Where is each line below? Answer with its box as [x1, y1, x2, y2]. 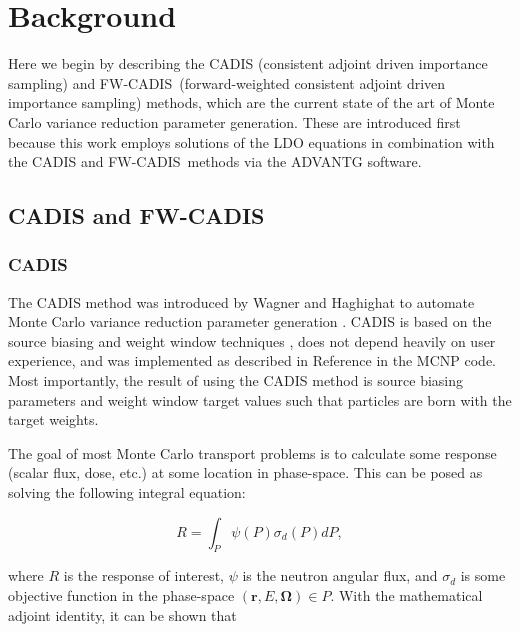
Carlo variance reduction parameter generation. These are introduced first [8, 111, 461, 132]
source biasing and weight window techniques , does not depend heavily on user [8, 330, 496, 351]
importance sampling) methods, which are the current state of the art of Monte [8, 92, 495, 113]
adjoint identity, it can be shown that [8, 604, 237, 625]
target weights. [8, 409, 99, 430]
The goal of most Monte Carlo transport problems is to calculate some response [8, 442, 497, 463]
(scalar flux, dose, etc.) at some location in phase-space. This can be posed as [8, 462, 483, 483]
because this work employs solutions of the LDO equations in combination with [8, 131, 495, 152]
